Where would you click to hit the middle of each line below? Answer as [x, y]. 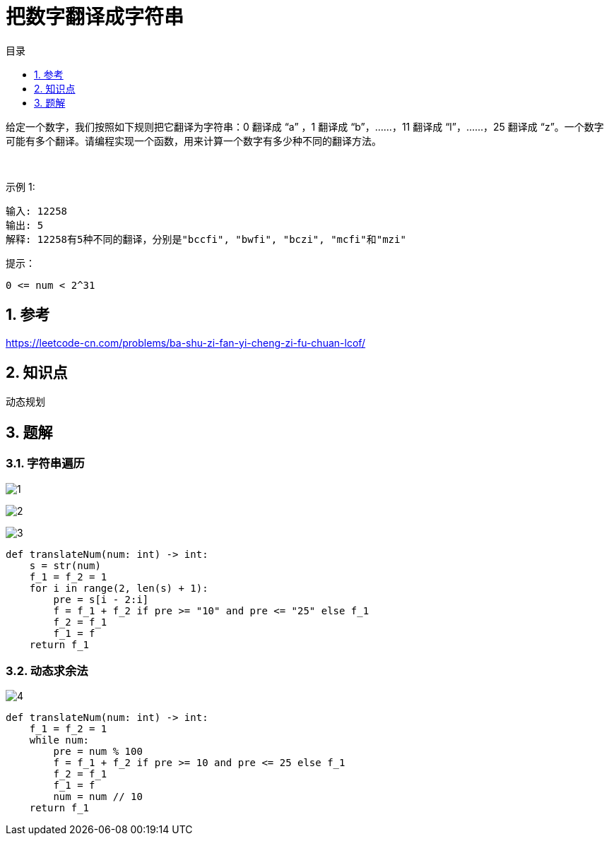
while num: [59, 740]
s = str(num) [65, 565]
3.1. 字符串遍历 [45, 464]
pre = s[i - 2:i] [101, 599]
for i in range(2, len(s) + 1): [119, 588]
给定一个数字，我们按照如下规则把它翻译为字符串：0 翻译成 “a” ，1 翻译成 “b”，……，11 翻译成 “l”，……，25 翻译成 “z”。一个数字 [305, 126]
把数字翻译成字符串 [95, 17]
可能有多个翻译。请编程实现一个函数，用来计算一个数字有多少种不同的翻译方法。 [194, 141]
